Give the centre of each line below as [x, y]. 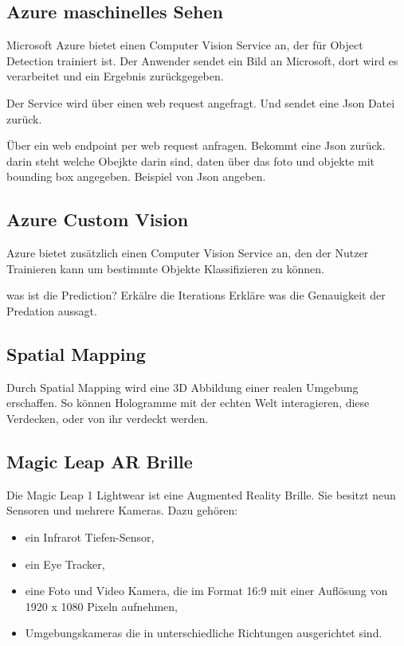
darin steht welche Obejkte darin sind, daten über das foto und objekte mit [190, 161]
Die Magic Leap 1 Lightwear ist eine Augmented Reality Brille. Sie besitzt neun [201, 494]
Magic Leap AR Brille [100, 461]
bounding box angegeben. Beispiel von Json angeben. [136, 176]
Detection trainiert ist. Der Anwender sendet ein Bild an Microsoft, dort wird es [202, 60]
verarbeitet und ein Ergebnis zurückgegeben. [115, 76]
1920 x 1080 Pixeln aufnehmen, [101, 606]
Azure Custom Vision [98, 219]
